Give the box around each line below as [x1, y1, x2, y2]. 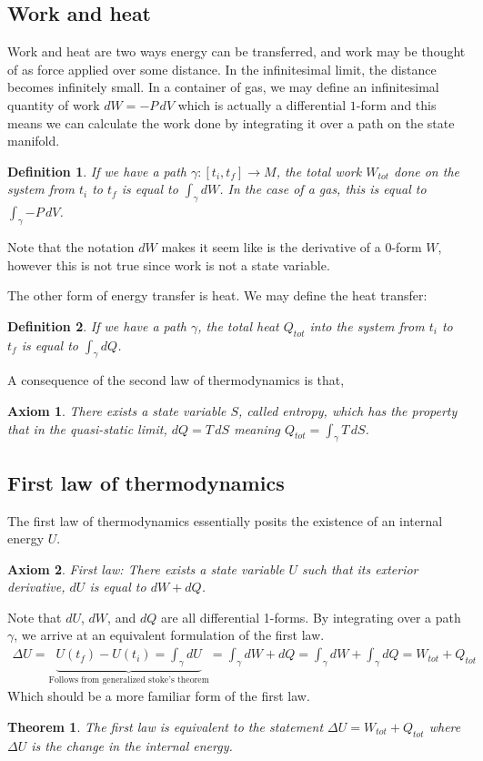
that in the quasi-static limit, [7, 419, 167, 438]
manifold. [7, 131, 60, 150]
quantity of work [7, 95, 100, 114]
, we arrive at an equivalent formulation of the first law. [14, 625, 325, 644]
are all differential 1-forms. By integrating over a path [160, 607, 461, 626]
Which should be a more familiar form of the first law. [7, 686, 310, 705]
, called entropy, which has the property [238, 401, 458, 420]
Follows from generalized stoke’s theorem [48, 675, 209, 685]
